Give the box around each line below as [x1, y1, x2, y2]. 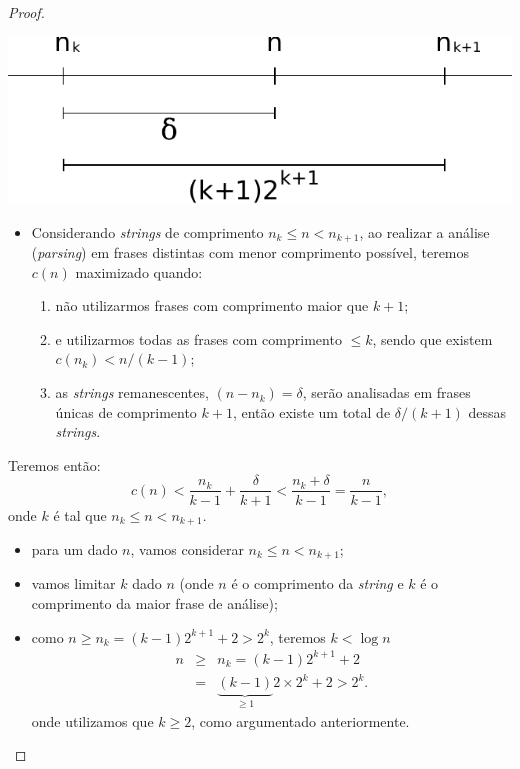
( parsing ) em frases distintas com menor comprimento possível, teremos [31, 242, 470, 263]
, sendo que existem [372, 328, 493, 349]
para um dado [31, 538, 118, 559]
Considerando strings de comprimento [31, 221, 264, 242]
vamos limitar [31, 573, 116, 594]
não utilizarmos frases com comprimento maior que [55, 295, 369, 316]
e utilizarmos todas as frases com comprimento [55, 328, 342, 349]
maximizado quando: [75, 261, 203, 282]
